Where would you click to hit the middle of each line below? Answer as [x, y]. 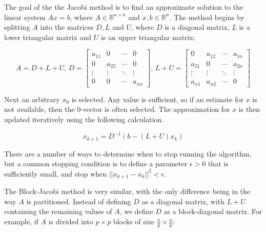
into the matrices [67, 27]
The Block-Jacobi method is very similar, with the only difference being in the [127, 191]
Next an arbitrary [32, 99]
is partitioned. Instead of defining [79, 201]
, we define [136, 211]
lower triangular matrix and [48, 37]
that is [218, 163]
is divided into [71, 221]
